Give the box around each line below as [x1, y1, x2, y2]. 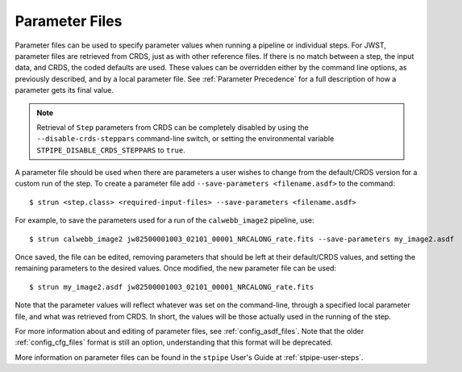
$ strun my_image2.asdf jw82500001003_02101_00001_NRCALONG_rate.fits [29, 282, 314, 291]
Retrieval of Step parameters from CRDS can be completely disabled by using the [36, 122, 310, 132]
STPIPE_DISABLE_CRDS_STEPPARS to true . [36, 145, 185, 155]
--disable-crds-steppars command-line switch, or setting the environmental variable [36, 134, 335, 144]
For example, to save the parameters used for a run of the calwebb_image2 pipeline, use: [15, 215, 314, 225]
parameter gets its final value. [15, 86, 114, 95]
